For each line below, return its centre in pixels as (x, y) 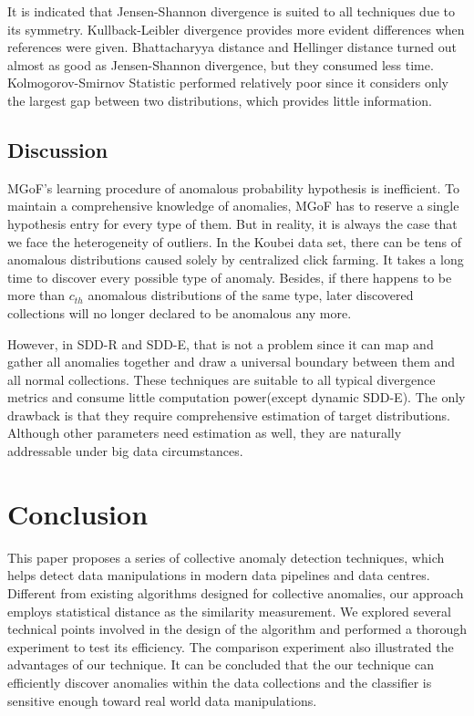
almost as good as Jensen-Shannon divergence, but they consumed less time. (221, 64)
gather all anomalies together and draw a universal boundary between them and (232, 362)
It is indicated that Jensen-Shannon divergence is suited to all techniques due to (232, 11)
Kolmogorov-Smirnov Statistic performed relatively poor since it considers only (228, 83)
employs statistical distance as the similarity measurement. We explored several (229, 611)
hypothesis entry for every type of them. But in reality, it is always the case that (232, 223)
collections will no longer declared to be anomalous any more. (180, 312)
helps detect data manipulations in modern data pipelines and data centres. (219, 575)
